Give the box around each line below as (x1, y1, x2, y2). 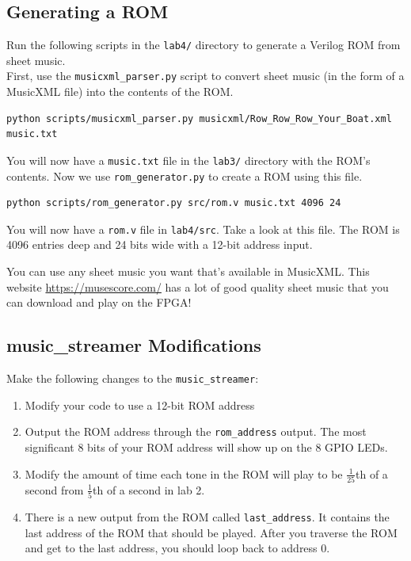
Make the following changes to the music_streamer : (6, 370, 259, 387)
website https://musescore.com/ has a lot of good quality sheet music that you (6, 278, 389, 295)
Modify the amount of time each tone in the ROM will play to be (25, 465, 343, 482)
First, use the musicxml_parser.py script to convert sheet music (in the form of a (6, 67, 405, 84)
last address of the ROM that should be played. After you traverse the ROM (25, 524, 398, 540)
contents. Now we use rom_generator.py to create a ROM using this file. (6, 167, 363, 184)
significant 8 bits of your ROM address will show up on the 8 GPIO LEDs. (25, 438, 388, 455)
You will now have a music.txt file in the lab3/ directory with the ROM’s (6, 151, 371, 168)
